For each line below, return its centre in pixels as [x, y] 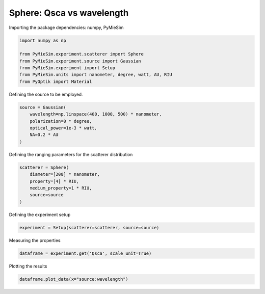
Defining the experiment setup [40, 214]
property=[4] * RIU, [54, 181]
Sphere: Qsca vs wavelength [69, 13]
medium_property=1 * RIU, [61, 188]
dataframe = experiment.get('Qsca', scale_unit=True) [85, 253]
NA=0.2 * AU [44, 135]
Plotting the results [28, 266]
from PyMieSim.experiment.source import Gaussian [80, 61]
